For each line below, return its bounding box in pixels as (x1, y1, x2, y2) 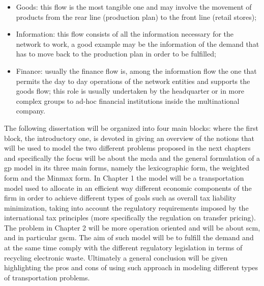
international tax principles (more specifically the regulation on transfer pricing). (4, 212, 256, 223)
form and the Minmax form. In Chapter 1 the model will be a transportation (4, 172, 244, 183)
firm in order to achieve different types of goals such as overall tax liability (4, 192, 237, 203)
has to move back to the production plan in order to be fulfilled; (16, 48, 216, 59)
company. (16, 105, 45, 116)
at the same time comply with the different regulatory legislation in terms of (4, 242, 243, 253)
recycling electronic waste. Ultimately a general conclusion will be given (4, 252, 228, 263)
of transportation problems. (4, 272, 90, 282)
